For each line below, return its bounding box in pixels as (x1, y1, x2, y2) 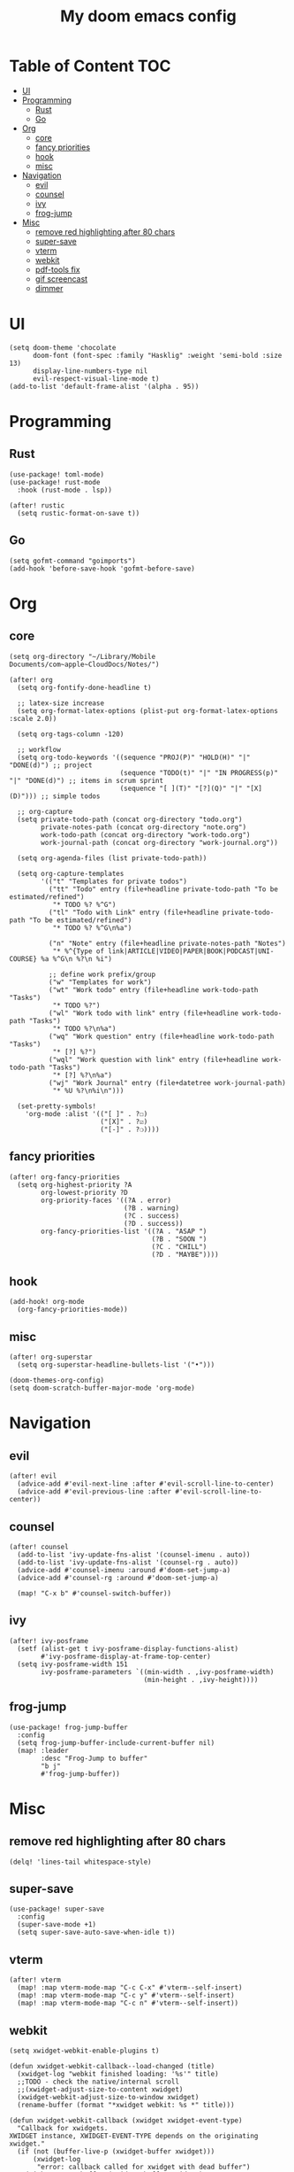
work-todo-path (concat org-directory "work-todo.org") (41, 830, 251, 839)
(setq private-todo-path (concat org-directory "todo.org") (17, 815, 243, 824)
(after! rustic (9, 500, 65, 510)
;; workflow (17, 745, 62, 754)
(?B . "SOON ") (151, 1234, 207, 1244)
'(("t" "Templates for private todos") (41, 877, 188, 886)
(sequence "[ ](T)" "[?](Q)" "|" (119, 784, 243, 793)
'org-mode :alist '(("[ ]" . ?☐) (25, 1109, 148, 1118)
